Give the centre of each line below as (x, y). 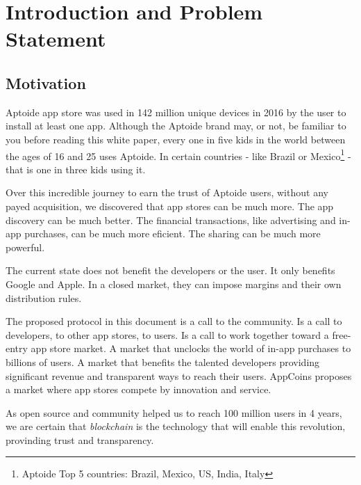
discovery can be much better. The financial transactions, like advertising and (171, 220)
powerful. (25, 247)
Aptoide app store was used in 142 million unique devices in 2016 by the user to (176, 112)
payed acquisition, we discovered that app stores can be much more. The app (170, 206)
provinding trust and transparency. (80, 439)
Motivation (46, 82)
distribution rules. (44, 297)
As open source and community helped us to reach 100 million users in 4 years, (174, 412)
